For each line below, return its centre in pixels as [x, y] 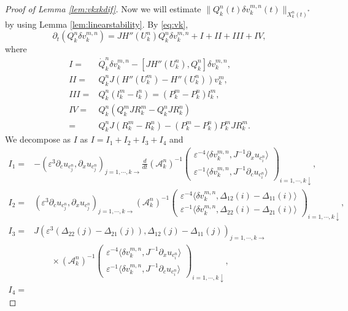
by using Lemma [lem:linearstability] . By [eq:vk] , [97, 24]
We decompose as [38, 139]
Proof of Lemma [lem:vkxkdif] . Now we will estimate [103, 9]
